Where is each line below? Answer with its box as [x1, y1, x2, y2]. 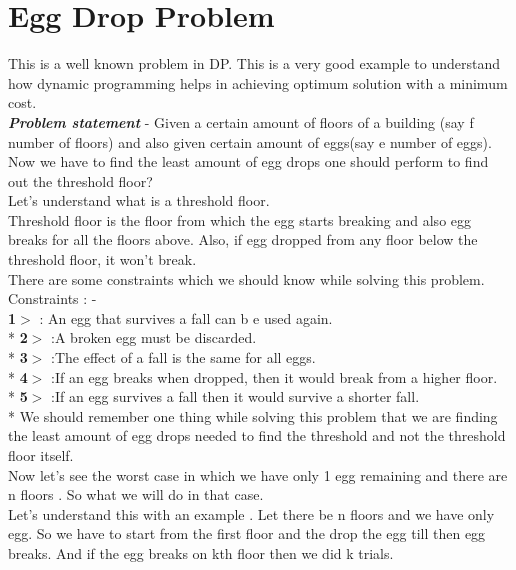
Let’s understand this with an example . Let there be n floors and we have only [8, 503, 495, 524]
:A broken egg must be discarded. [51, 327, 257, 348]
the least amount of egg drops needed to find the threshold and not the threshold [8, 425, 506, 446]
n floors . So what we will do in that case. [8, 484, 264, 505]
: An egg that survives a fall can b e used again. [39, 307, 333, 328]
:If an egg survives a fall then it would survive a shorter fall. [51, 386, 420, 407]
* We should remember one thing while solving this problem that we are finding [8, 405, 498, 426]
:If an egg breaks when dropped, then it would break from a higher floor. [51, 366, 498, 387]
